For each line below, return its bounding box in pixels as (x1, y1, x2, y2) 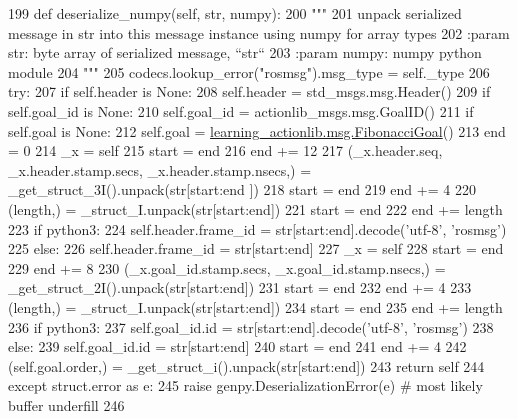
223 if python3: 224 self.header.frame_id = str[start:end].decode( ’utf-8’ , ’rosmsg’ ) (8, 218, 507, 239)
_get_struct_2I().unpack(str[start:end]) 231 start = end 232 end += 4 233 (8, 277, 472, 298)
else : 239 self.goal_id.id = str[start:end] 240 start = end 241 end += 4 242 (8, 336, 467, 357)
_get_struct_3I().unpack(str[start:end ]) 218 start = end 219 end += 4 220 (8, 179, 476, 200)
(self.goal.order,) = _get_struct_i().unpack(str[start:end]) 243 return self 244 (8, 355, 485, 376)
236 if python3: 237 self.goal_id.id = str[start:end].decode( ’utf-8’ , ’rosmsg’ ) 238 (8, 316, 494, 337)
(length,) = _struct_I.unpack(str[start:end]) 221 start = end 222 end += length (8, 198, 503, 219)
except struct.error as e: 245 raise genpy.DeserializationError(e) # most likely (8, 375, 483, 396)
